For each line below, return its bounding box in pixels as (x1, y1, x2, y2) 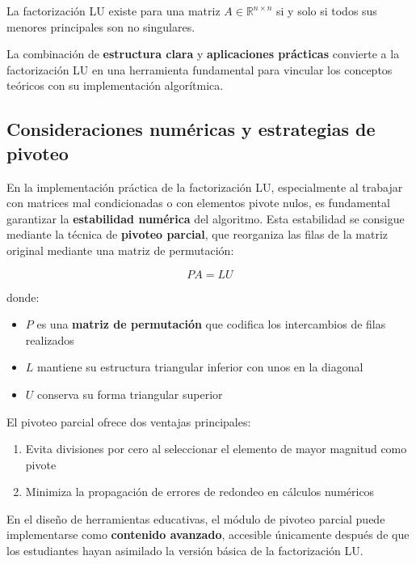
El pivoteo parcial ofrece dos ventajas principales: (6, 413, 251, 430)
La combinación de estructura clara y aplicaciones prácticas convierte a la (6, 45, 400, 62)
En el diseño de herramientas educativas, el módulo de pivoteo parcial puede (6, 510, 385, 527)
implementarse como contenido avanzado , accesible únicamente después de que (6, 526, 410, 543)
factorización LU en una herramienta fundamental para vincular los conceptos (6, 61, 393, 78)
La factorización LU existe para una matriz (6, 2, 221, 19)
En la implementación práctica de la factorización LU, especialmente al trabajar (6, 178, 403, 195)
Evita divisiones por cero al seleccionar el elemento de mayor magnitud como (25, 440, 407, 457)
